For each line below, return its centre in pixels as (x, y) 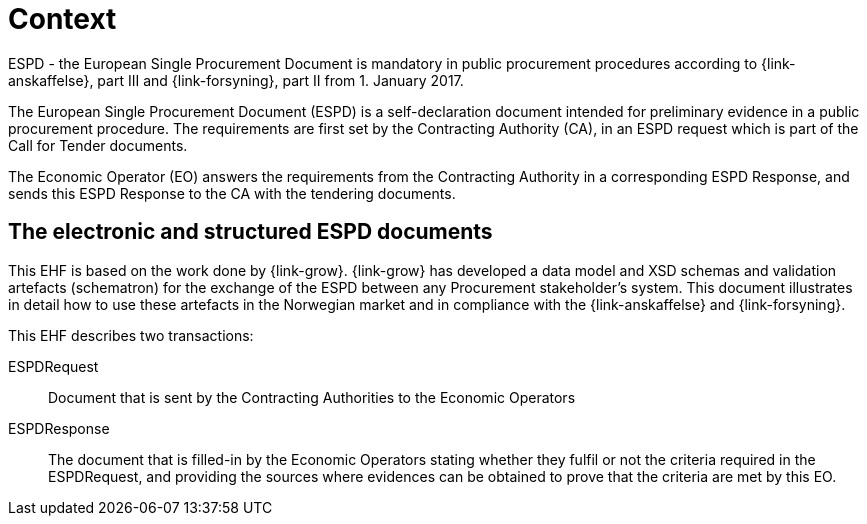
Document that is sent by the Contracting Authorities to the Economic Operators (312, 397)
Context (62, 19)
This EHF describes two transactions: (131, 335)
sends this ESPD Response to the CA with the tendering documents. (232, 193)
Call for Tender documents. (98, 145)
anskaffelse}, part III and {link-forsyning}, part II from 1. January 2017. (236, 80)
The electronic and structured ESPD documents (250, 232)
